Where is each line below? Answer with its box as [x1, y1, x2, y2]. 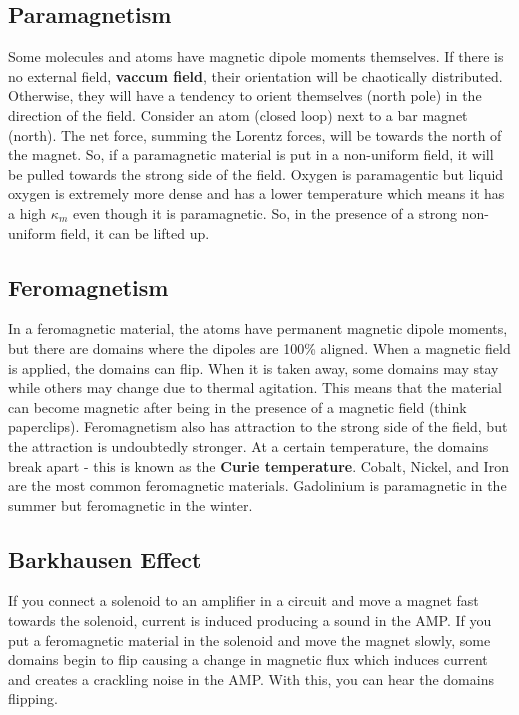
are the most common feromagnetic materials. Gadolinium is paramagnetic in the [8, 475, 507, 496]
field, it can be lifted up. [60, 222, 210, 243]
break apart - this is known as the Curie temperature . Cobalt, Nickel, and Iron [8, 455, 509, 476]
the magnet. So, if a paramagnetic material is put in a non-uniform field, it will [8, 144, 494, 165]
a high [8, 202, 47, 223]
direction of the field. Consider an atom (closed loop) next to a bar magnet [8, 104, 468, 125]
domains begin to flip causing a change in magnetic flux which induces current [8, 649, 488, 670]
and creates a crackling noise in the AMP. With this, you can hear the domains [8, 668, 494, 689]
